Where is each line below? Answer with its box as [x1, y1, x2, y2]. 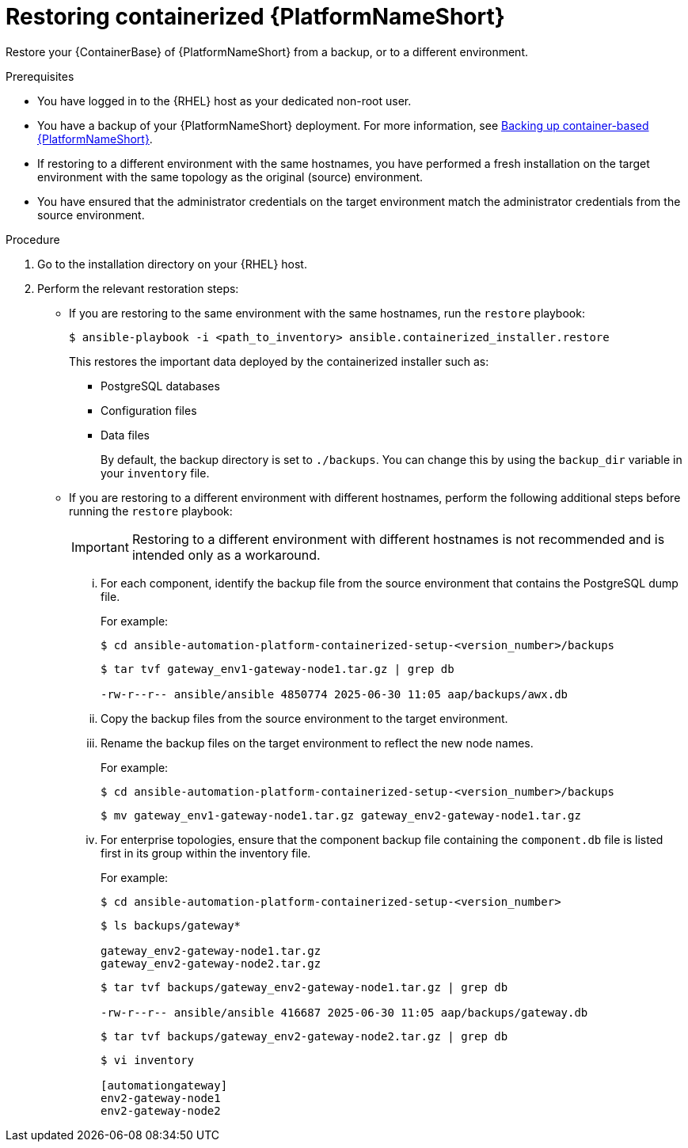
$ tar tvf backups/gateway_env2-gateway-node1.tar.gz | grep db [101, 980, 508, 994]
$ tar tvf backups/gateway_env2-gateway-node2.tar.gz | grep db [101, 1029, 508, 1043]
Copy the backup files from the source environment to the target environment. [101, 711, 508, 725]
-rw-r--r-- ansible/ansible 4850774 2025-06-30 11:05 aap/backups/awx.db [101, 687, 568, 701]
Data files [101, 428, 150, 442]
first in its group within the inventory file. [101, 846, 311, 860]
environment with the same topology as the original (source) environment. [37, 169, 424, 184]
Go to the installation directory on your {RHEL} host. [37, 257, 307, 271]
